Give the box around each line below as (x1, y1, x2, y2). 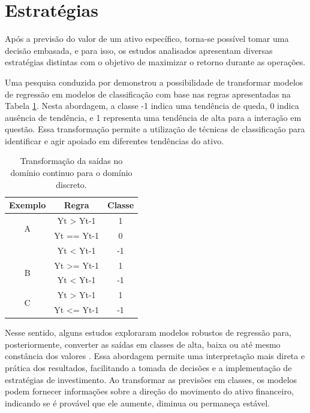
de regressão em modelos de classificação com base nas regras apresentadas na (5, 87, 291, 100)
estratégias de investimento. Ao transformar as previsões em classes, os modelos (5, 373, 297, 385)
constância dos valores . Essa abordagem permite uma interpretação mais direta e (5, 350, 305, 362)
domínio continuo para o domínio (10, 166, 133, 179)
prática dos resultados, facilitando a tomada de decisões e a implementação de (5, 362, 292, 374)
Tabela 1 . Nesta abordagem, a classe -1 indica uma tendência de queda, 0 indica (5, 99, 299, 112)
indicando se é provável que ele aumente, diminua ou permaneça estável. (5, 396, 270, 409)
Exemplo (9, 199, 46, 211)
